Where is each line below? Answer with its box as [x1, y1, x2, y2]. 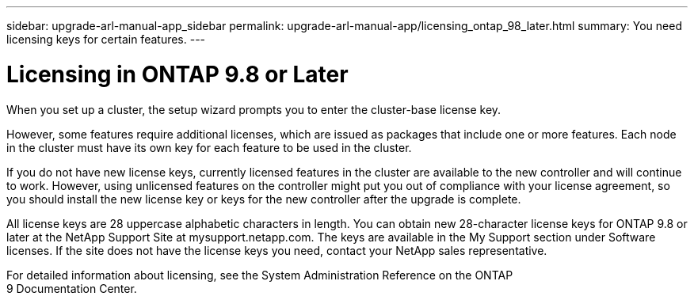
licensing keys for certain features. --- [6, 32, 206, 46]
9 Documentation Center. [6, 281, 137, 295]
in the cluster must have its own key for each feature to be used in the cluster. [6, 140, 412, 154]
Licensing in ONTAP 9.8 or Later [6, 60, 349, 88]
